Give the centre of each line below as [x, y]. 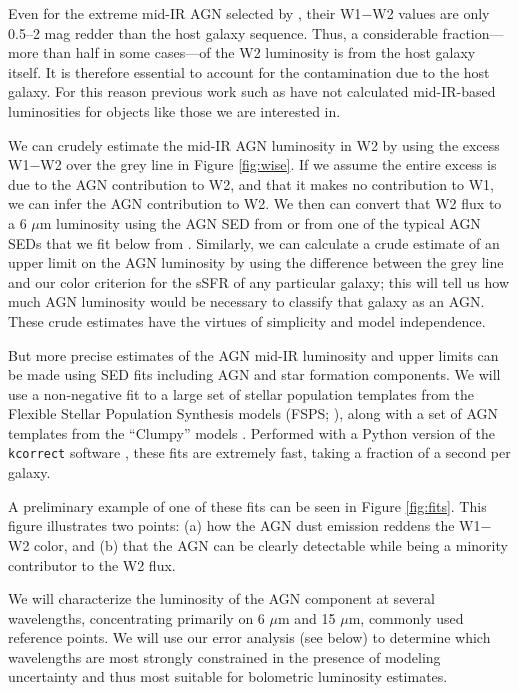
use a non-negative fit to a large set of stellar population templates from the [241, 393]
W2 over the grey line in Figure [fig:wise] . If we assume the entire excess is [268, 164]
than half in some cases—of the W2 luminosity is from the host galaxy [259, 52]
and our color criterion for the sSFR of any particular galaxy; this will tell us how [259, 281]
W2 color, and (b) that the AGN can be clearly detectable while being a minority [258, 544]
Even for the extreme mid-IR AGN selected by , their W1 [185, 13]
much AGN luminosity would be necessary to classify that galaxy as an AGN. [246, 301]
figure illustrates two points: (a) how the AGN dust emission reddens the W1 [244, 525]
